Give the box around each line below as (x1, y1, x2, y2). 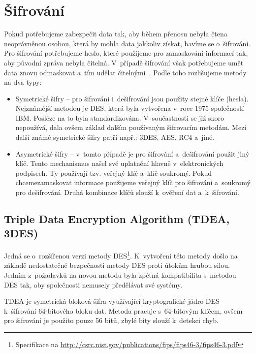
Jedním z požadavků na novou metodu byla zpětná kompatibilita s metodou (4, 270, 236, 280)
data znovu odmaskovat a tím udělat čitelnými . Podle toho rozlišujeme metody (4, 67, 247, 77)
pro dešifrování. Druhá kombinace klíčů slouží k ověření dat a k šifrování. (15, 187, 239, 197)
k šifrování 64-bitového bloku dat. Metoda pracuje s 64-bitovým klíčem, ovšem (4, 305, 243, 316)
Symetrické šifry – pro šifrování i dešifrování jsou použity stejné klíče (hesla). (15, 93, 249, 103)
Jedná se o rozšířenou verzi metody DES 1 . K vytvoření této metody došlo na (4, 249, 238, 260)
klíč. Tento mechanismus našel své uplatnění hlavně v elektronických (15, 158, 224, 168)
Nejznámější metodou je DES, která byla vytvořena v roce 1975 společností (15, 103, 244, 113)
